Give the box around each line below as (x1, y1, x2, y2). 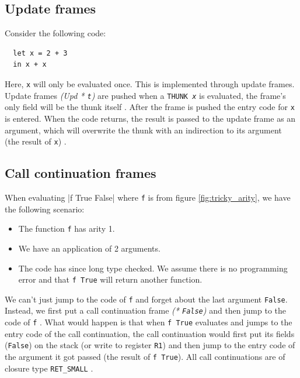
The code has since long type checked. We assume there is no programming (18, 262, 288, 274)
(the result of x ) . (5, 135, 67, 147)
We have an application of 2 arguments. (18, 242, 161, 254)
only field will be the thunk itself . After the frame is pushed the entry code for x (5, 101, 295, 113)
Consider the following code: (5, 27, 106, 39)
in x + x (13, 60, 47, 69)
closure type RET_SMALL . (5, 362, 93, 374)
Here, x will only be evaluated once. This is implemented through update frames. (5, 77, 295, 90)
